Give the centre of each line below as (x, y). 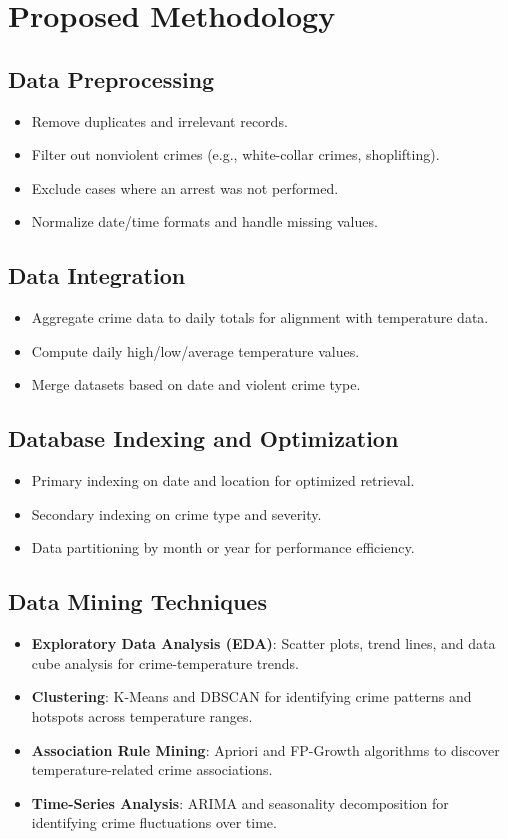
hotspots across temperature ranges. (142, 715)
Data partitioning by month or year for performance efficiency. (223, 547)
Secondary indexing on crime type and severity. (176, 513)
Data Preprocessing (111, 78)
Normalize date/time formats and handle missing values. (204, 221)
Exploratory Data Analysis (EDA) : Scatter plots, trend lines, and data (263, 643)
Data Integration (97, 275)
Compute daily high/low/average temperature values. (195, 350)
